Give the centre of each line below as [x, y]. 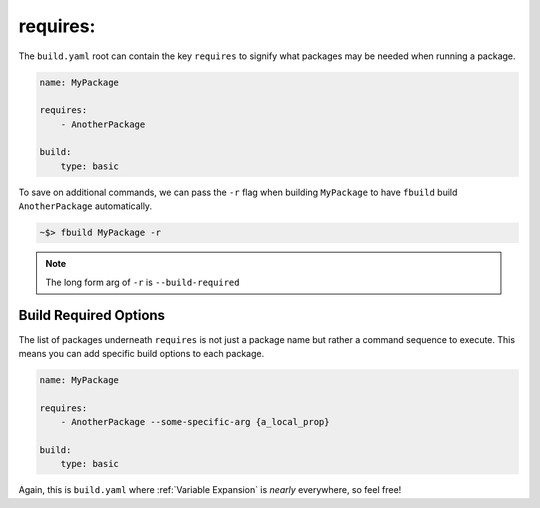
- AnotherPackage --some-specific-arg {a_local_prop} [195, 422]
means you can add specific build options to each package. [141, 353]
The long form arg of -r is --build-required [142, 282]
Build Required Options [91, 315]
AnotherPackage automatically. [85, 206]
